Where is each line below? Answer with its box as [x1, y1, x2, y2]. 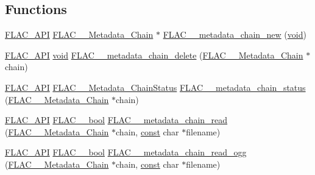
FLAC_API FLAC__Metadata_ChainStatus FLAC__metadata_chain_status [5, 80, 306, 93]
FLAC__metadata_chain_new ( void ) [163, 28, 306, 41]
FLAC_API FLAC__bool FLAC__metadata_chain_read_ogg [5, 146, 247, 159]
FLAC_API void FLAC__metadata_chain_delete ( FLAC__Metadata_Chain [5, 48, 303, 61]
